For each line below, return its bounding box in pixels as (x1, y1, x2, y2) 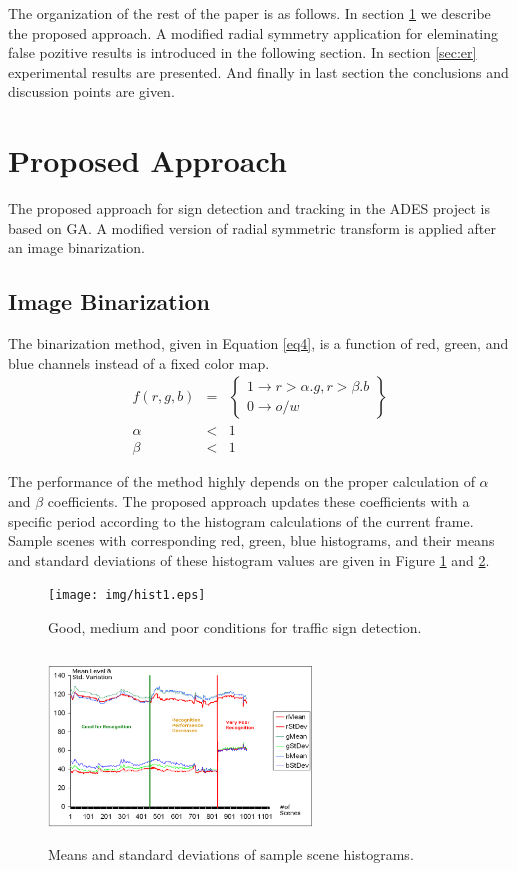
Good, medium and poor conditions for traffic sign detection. (48, 616, 422, 637)
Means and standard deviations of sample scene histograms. (48, 844, 414, 865)
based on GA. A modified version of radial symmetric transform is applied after (8, 217, 497, 238)
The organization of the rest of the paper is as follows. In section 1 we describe (8, 3, 491, 23)
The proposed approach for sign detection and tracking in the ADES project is (8, 198, 490, 219)
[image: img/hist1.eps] (48, 588, 206, 603)
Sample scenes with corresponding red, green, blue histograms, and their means (8, 530, 495, 551)
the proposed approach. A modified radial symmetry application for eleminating (8, 22, 499, 43)
